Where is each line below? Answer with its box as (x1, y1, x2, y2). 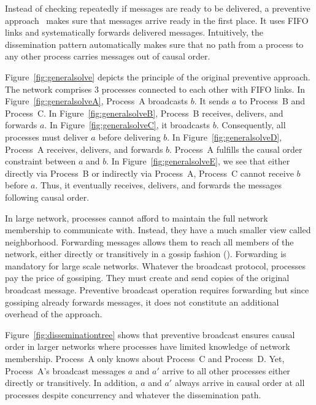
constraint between (5, 155, 76, 168)
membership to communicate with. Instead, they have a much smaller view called (5, 223, 311, 236)
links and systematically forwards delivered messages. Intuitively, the (5, 26, 264, 39)
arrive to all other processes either (162, 364, 290, 377)
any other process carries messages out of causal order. (5, 50, 210, 63)
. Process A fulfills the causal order (169, 142, 303, 155)
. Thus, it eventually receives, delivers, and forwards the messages (35, 179, 282, 191)
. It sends (194, 94, 229, 107)
